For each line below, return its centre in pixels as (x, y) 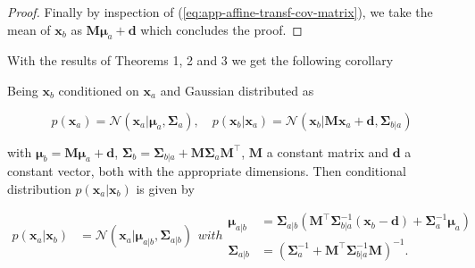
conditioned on (99, 90)
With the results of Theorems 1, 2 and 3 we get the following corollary (200, 60)
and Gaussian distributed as (237, 90)
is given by (165, 188)
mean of (29, 29)
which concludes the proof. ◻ (221, 29)
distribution (39, 188)
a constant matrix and (328, 151)
